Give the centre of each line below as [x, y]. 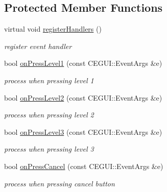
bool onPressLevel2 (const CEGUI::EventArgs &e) [83, 97]
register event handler [38, 46]
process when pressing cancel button [59, 183]
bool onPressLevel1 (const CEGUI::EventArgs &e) [83, 63]
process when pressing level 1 [49, 80]
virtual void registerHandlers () [53, 29]
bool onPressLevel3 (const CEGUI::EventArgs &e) [83, 131]
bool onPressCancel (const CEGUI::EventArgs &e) [84, 166]
